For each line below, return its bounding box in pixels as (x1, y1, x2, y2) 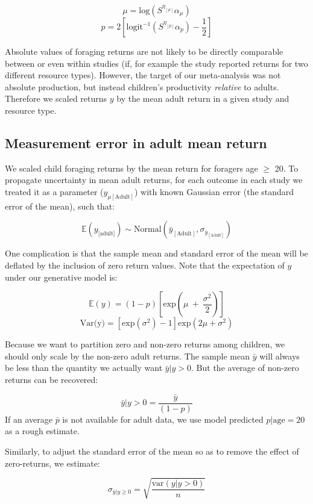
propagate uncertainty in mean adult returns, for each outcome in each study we (5, 173, 303, 186)
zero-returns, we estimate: (5, 456, 100, 469)
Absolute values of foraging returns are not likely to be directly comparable (5, 45, 283, 57)
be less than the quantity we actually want (5, 361, 163, 374)
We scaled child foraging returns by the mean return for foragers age (5, 161, 258, 174)
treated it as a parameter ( (5, 185, 104, 198)
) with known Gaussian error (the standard (134, 185, 294, 198)
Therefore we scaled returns (5, 92, 107, 105)
